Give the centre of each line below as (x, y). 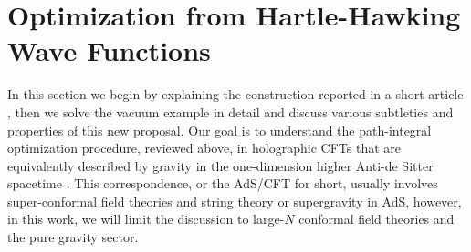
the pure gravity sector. (73, 237)
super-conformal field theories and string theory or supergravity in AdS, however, (235, 201)
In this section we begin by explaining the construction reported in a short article (235, 94)
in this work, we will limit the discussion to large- (146, 219)
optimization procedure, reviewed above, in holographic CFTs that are (204, 148)
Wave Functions (109, 50)
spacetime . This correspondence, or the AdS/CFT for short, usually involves (223, 183)
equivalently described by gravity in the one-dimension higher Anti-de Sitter (220, 165)
